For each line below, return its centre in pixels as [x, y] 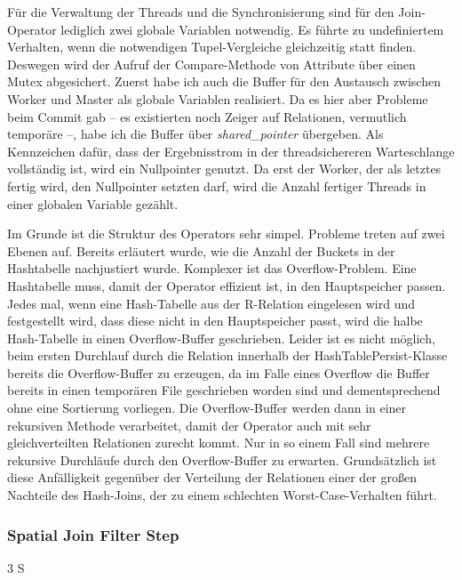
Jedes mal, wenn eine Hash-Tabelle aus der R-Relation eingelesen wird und [211, 303]
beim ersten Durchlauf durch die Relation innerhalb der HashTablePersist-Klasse [227, 355]
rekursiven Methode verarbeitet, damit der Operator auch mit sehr [189, 425]
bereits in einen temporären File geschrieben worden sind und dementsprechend [224, 390]
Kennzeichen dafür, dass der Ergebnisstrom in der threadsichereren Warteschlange [231, 151]
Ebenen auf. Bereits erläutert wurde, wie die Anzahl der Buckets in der [201, 250]
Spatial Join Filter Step [93, 534]
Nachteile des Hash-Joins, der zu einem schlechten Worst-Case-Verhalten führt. [222, 495]
